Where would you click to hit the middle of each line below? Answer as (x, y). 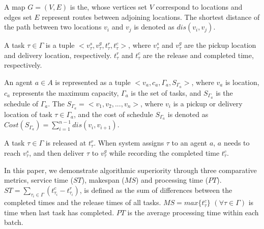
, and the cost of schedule (113, 114)
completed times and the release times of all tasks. (83, 202)
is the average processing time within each (193, 212)
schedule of (21, 103)
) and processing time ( (172, 180)
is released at (66, 143)
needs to (237, 143)
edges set (18, 17)
